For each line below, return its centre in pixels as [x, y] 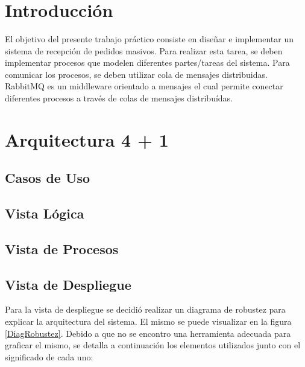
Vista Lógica [45, 213]
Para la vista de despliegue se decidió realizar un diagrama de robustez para [145, 309]
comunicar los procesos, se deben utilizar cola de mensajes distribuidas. [136, 74]
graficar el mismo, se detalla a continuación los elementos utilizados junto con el [153, 345]
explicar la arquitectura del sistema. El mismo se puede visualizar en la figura [148, 321]
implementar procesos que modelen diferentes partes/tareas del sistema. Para [147, 62]
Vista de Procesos [62, 248]
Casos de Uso [48, 178]
